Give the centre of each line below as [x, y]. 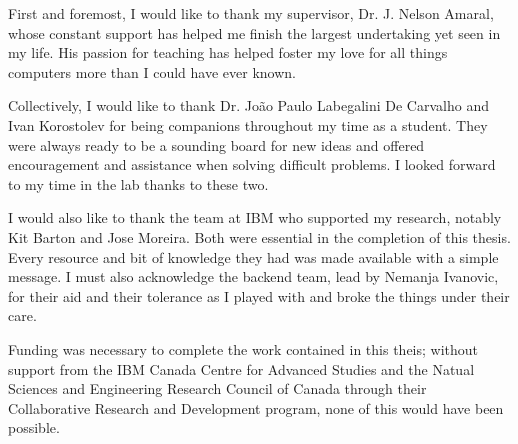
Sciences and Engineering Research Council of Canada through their [217, 388]
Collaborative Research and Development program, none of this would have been [256, 407]
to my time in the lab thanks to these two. [138, 183]
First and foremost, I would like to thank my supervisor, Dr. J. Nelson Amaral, [251, 13]
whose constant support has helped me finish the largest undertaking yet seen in [254, 32]
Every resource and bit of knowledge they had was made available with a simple [253, 256]
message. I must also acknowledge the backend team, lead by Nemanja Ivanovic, [253, 276]
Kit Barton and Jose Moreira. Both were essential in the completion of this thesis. [259, 236]
